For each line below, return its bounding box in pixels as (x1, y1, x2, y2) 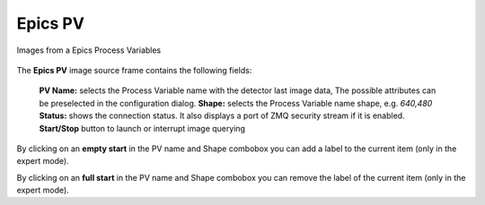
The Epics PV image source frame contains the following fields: (16, 64, 252, 75)
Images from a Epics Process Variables (16, 45, 162, 56)
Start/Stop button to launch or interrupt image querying (39, 123, 246, 133)
